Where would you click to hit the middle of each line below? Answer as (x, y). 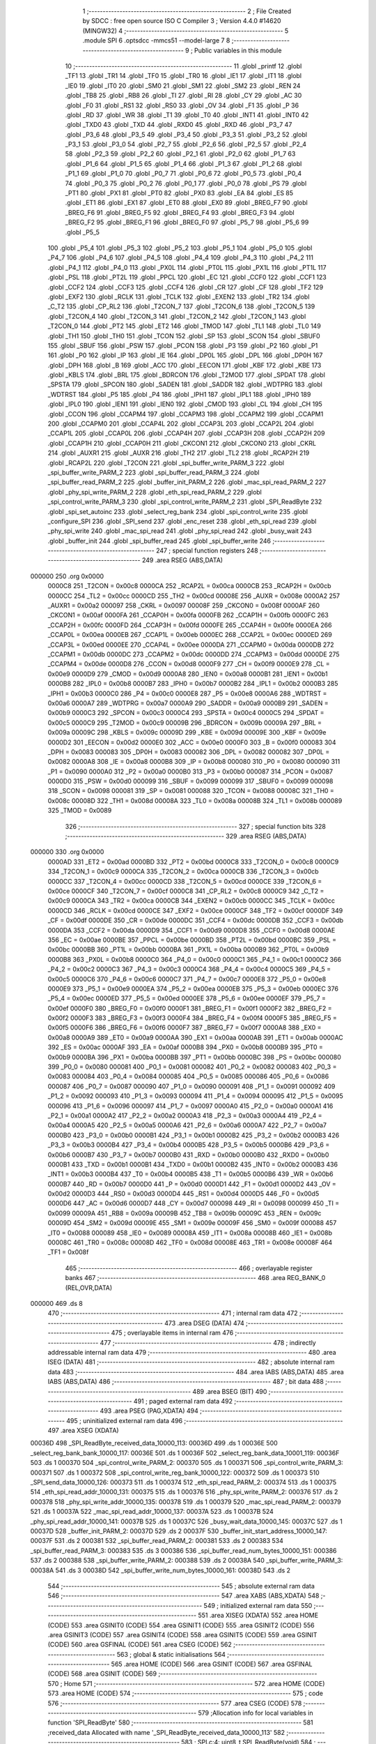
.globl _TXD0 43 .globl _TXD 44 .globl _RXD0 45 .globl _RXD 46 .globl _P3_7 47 (179, 125)
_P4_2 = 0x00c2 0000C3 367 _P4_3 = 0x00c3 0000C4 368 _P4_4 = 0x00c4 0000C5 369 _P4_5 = (189, 969)
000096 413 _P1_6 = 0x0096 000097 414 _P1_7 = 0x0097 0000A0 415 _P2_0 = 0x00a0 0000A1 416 (190, 1106)
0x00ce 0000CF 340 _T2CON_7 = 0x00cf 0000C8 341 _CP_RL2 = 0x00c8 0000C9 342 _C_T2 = (186, 891)
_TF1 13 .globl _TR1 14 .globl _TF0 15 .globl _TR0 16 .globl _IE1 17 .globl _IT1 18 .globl (183, 76)
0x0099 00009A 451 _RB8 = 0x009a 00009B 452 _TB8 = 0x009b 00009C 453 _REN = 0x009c (185, 1213)
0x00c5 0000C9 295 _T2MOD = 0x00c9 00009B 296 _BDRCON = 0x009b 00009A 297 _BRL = (185, 723)
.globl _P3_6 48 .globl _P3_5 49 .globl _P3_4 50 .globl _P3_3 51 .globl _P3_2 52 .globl (186, 134)
